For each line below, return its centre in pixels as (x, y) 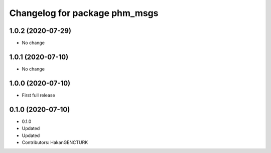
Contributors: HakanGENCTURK (55, 142)
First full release (38, 95)
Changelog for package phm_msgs (84, 13)
